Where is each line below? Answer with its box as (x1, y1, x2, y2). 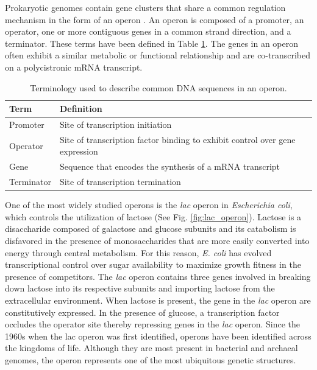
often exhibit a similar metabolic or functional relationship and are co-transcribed (5, 49, 311, 61)
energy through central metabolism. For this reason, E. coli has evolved (5, 246, 272, 259)
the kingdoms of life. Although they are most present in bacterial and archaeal (5, 341, 298, 354)
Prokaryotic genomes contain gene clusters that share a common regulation (5, 1, 286, 13)
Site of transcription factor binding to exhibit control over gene (59, 133, 296, 145)
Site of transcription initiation (59, 118, 172, 130)
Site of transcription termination (59, 175, 181, 188)
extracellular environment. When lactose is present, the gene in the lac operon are (5, 293, 311, 306)
